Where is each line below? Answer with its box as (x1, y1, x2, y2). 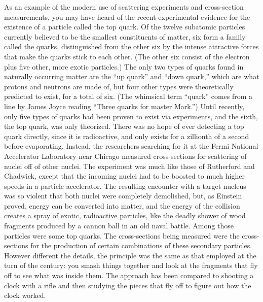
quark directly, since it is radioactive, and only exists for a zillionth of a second (4, 130, 249, 141)
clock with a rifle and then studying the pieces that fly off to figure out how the (4, 280, 251, 290)
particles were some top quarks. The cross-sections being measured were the (4, 230, 240, 241)
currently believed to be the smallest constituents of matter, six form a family (4, 31, 246, 42)
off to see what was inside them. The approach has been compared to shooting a (4, 270, 254, 281)
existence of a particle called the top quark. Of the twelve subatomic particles (4, 21, 245, 32)
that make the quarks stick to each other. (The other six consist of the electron (4, 51, 250, 61)
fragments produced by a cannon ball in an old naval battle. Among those (4, 220, 234, 231)
